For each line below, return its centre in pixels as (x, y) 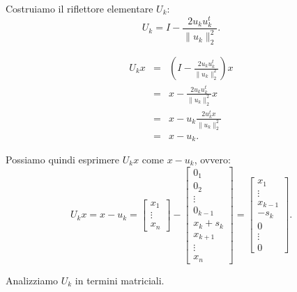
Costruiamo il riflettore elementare (79, 8)
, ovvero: (212, 159)
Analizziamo (32, 280)
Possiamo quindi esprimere (63, 159)
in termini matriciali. (120, 280)
